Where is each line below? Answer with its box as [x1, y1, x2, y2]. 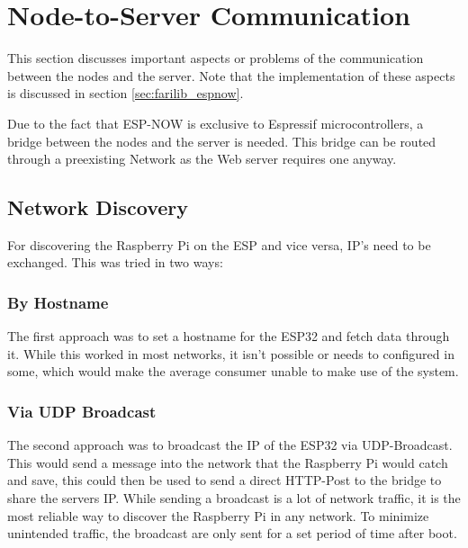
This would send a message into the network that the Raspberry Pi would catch [7, 453, 448, 472]
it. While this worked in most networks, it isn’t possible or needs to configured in [7, 344, 454, 363]
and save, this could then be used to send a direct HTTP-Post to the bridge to [7, 471, 442, 490]
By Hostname [7, 292, 109, 313]
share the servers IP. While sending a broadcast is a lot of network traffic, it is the [7, 489, 461, 508]
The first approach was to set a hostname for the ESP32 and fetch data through [7, 327, 450, 346]
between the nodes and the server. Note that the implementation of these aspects [7, 66, 455, 85]
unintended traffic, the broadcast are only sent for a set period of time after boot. [7, 524, 457, 543]
